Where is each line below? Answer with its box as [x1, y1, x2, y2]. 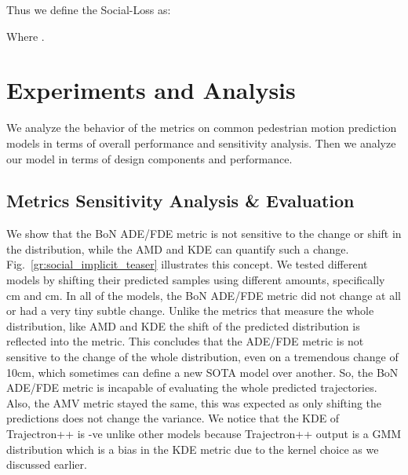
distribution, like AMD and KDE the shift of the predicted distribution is [6, 317, 360, 334]
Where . [6, 27, 45, 44]
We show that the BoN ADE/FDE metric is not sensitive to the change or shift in [6, 225, 402, 242]
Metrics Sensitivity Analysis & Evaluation [6, 188, 355, 213]
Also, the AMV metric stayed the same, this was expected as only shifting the [6, 394, 382, 411]
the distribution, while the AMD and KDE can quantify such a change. [6, 240, 349, 257]
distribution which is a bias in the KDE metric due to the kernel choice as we [6, 440, 379, 457]
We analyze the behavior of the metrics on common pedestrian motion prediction [6, 119, 397, 136]
